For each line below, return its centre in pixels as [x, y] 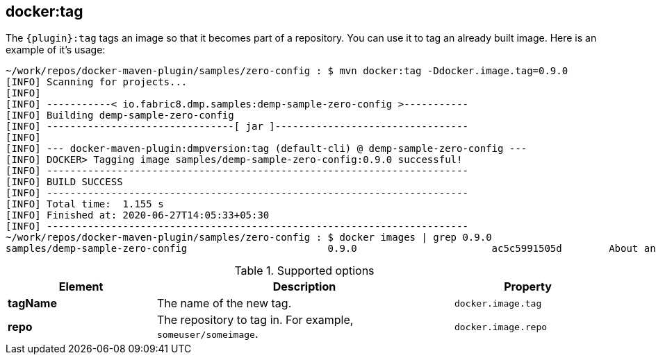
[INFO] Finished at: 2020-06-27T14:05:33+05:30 [138, 215]
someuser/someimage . [208, 334]
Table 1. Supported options [304, 271]
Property [528, 287]
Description [304, 287]
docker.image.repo [501, 327]
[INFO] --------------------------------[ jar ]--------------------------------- [237, 127]
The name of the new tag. [224, 303]
